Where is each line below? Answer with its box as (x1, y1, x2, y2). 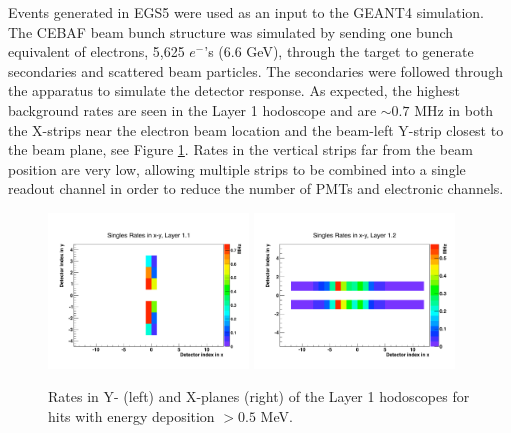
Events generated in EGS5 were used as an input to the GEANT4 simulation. (8, 2, 484, 22)
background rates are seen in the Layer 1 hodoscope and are (8, 99, 377, 120)
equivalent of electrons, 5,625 (8, 41, 185, 62)
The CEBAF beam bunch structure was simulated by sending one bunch (8, 21, 454, 42)
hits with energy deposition (48, 405, 215, 426)
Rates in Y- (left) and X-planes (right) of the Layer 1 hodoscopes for (48, 386, 470, 407)
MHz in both (414, 99, 494, 120)
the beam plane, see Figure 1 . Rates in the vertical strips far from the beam (8, 139, 473, 160)
